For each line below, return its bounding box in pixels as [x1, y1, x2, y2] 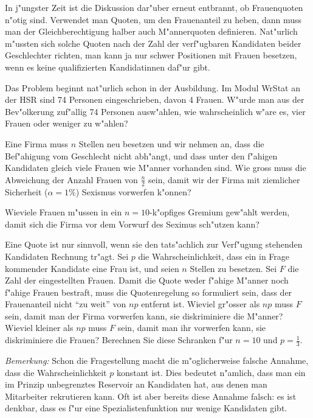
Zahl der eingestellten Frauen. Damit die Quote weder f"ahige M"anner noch [5, 274, 289, 287]
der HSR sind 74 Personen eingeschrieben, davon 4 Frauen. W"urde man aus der [5, 93, 304, 106]
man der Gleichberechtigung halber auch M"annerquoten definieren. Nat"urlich [5, 25, 298, 38]
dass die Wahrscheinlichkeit [5, 366, 107, 378]
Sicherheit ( [5, 185, 48, 198]
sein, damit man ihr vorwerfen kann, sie [117, 321, 266, 334]
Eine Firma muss [5, 137, 69, 150]
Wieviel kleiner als [5, 321, 74, 334]
